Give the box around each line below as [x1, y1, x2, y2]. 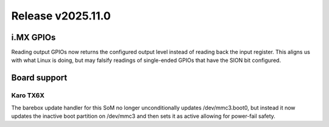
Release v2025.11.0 [11, 9, 111, 22]
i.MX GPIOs [11, 32, 56, 43]
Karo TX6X [11, 91, 45, 100]
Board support [11, 73, 68, 83]
